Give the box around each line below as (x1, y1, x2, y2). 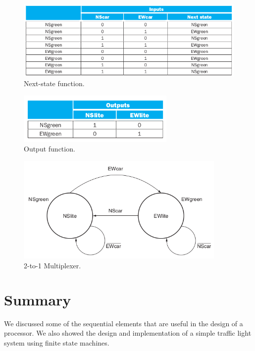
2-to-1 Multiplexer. (24, 260, 81, 270)
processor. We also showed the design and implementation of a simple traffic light (4, 328, 252, 338)
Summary (4, 289, 71, 309)
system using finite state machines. (4, 337, 109, 348)
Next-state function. (24, 78, 85, 89)
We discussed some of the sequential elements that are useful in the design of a (4, 318, 243, 328)
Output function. (24, 144, 75, 154)
